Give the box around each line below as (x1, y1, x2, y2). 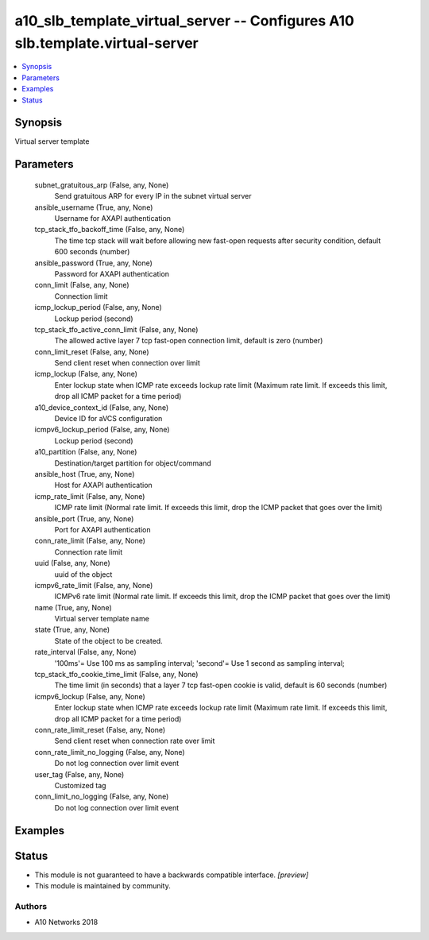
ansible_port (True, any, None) (34, 513, 134, 524)
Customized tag (54, 780, 106, 790)
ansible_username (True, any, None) (34, 203, 153, 212)
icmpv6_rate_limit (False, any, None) (34, 580, 153, 590)
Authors (14, 900, 48, 911)
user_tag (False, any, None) (34, 769, 125, 779)
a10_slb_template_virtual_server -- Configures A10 (14, 12, 355, 29)
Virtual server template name (54, 614, 150, 624)
